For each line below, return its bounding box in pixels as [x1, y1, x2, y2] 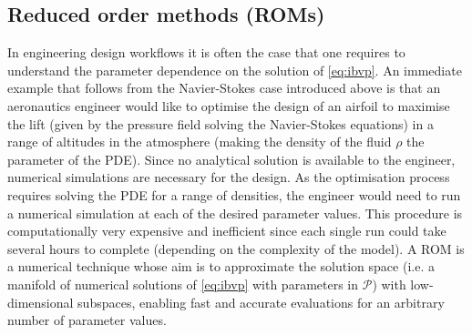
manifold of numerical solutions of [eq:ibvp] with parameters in [7, 274, 359, 293]
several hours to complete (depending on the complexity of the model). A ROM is [7, 239, 465, 258]
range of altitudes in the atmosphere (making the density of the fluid [7, 132, 392, 151]
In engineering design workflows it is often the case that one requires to [7, 43, 405, 62]
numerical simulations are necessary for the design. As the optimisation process [7, 167, 450, 187]
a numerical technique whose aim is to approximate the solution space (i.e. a [7, 257, 435, 276]
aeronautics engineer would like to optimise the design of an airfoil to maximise [7, 96, 450, 115]
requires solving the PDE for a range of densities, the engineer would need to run [7, 185, 461, 204]
